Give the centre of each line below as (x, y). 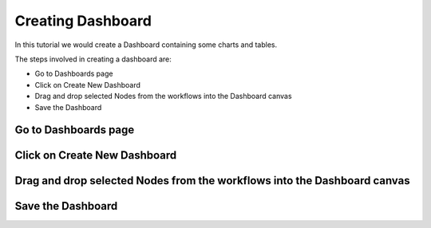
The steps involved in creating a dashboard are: (93, 59)
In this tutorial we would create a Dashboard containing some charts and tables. (146, 45)
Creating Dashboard (83, 21)
